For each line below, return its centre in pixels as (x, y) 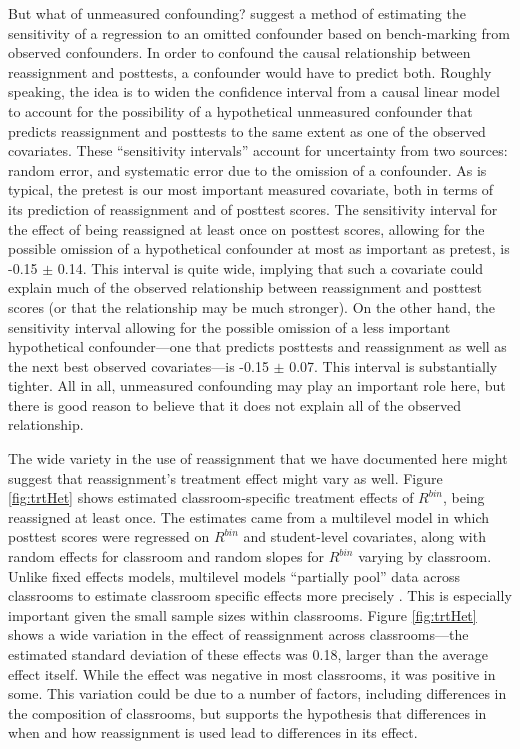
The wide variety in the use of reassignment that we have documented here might (258, 458)
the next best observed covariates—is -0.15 (138, 365)
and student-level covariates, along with (364, 536)
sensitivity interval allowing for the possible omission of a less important (229, 326)
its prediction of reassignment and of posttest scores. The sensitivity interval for (253, 208)
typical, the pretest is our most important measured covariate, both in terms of (251, 189)
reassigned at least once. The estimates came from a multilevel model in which (249, 516)
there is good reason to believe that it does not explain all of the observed (235, 404)
